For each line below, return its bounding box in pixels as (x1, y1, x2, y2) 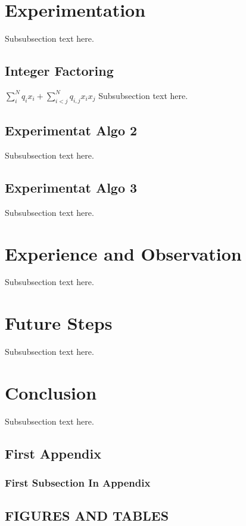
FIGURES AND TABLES (5, 506, 169, 525)
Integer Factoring (5, 61, 114, 80)
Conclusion (5, 380, 97, 404)
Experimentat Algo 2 (5, 121, 138, 140)
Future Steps (5, 311, 113, 335)
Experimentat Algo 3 (5, 178, 138, 196)
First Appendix (5, 444, 101, 462)
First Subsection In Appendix (5, 475, 151, 490)
